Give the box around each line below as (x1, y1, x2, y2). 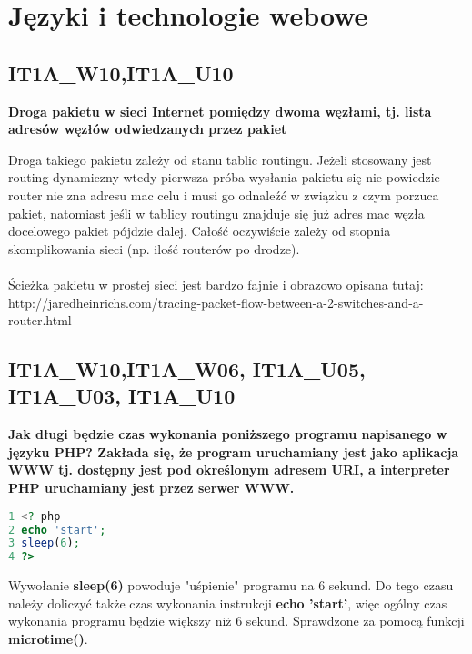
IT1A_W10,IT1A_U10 (8, 58, 234, 87)
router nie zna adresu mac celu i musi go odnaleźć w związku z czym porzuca (8, 185, 439, 204)
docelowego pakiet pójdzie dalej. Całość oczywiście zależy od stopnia (8, 221, 391, 240)
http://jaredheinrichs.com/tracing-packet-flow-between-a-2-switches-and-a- (8, 292, 424, 312)
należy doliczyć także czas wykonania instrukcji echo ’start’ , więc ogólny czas (8, 593, 447, 612)
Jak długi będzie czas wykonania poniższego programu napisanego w (8, 424, 447, 444)
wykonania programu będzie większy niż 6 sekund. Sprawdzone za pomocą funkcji (8, 611, 465, 630)
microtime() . (8, 628, 88, 648)
